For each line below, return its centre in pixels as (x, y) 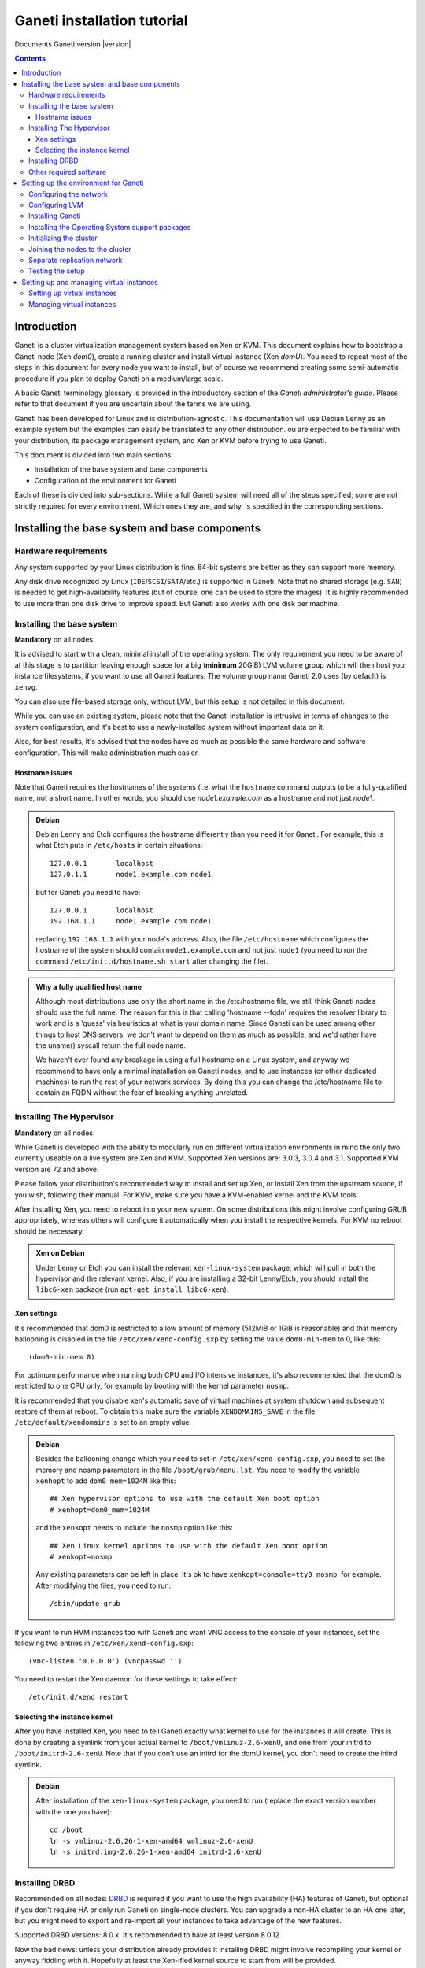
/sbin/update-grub (85, 1604)
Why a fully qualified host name (89, 986)
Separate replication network (76, 260)
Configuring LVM (56, 205)
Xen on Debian (60, 1253)
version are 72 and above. (57, 1169)
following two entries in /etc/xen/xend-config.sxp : (104, 1643)
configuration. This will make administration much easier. (107, 753)
